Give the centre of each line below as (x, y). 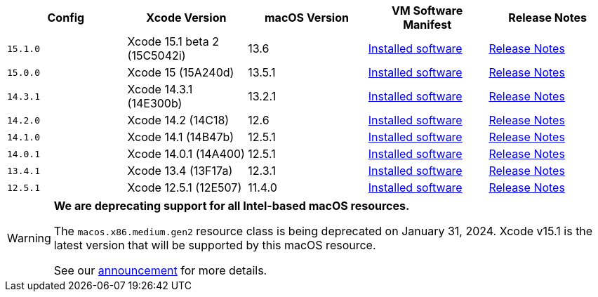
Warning (29, 238)
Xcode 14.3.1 (160, 89)
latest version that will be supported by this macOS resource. (215, 245)
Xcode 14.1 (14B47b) (181, 137)
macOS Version (306, 18)
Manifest (427, 25)
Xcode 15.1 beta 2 (173, 41)
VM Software (427, 11)
